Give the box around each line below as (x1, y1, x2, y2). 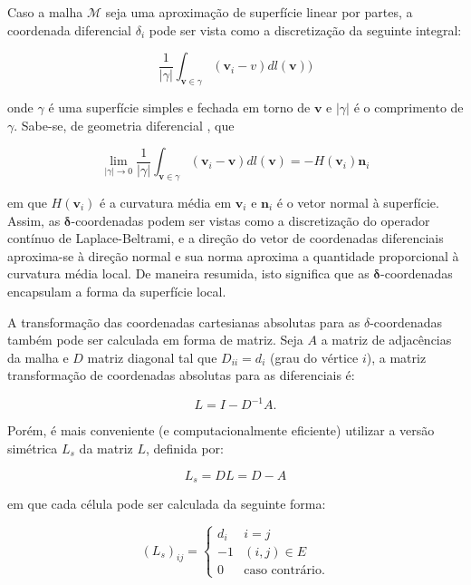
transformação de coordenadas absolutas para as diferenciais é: (7, 366, 355, 385)
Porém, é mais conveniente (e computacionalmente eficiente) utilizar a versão (7, 421, 435, 440)
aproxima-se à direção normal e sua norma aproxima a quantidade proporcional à (7, 246, 459, 265)
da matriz (79, 439, 133, 457)
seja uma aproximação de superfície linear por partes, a (105, 3, 413, 21)
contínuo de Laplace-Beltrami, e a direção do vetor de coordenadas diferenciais (7, 229, 444, 248)
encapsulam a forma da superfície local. (7, 281, 226, 300)
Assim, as (7, 210, 61, 229)
